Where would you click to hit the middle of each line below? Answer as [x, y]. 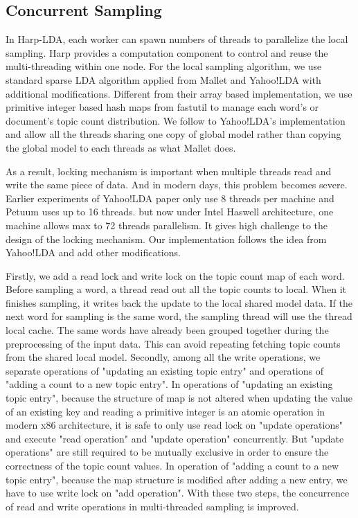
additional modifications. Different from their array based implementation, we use [179, 93]
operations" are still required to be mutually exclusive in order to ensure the [167, 452]
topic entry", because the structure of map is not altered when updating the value [179, 398]
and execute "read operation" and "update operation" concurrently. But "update [175, 438]
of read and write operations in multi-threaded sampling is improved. [152, 506]
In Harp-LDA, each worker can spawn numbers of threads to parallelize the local [177, 39]
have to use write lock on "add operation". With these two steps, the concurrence [178, 493]
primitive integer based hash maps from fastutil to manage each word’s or [162, 107]
